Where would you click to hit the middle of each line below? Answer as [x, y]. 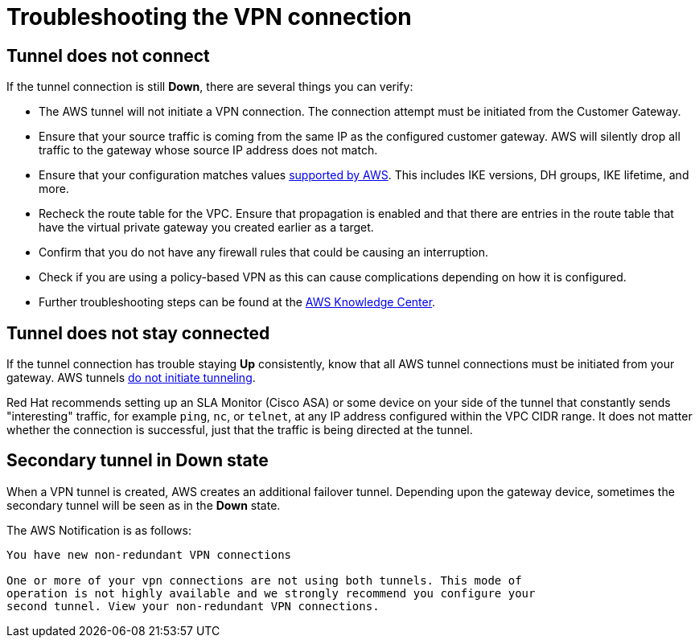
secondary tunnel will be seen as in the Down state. [144, 505]
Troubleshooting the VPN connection [209, 17]
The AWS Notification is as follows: [99, 530]
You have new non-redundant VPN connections [149, 554]
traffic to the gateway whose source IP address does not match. [208, 150]
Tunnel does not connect [108, 55]
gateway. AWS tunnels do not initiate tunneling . [131, 378]
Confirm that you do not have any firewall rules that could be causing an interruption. [263, 252]
